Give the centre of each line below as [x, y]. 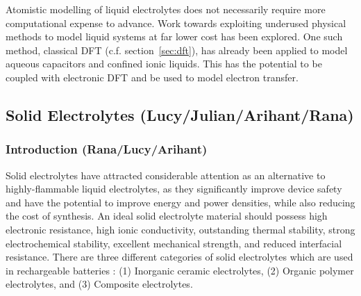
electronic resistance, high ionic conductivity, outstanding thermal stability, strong [180, 229]
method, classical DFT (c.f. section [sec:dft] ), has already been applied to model [177, 50]
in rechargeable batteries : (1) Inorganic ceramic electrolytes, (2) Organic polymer [180, 270]
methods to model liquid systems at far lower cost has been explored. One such [174, 36]
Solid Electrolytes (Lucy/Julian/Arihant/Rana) [180, 114]
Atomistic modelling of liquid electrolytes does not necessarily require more [166, 9]
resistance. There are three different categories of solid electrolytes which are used [179, 257]
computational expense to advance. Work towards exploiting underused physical [176, 23]
